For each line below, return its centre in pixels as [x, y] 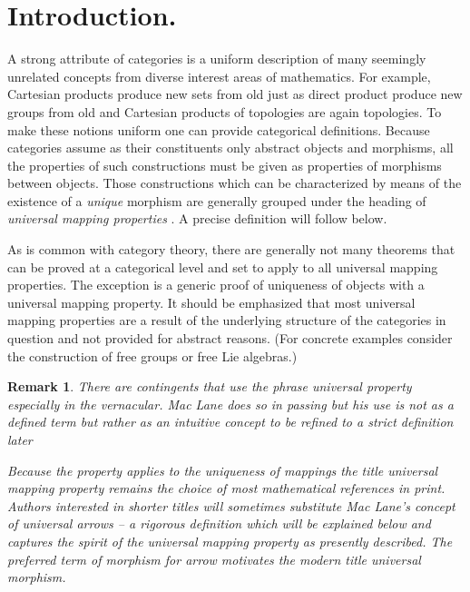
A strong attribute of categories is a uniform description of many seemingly [217, 59]
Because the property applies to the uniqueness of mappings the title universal [223, 470]
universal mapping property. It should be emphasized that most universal [211, 302]
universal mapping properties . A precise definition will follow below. [197, 218]
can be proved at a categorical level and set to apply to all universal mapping [223, 266]
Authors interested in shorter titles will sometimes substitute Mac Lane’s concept [231, 505]
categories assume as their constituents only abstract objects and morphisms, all [230, 148]
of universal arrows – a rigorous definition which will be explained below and [219, 523]
